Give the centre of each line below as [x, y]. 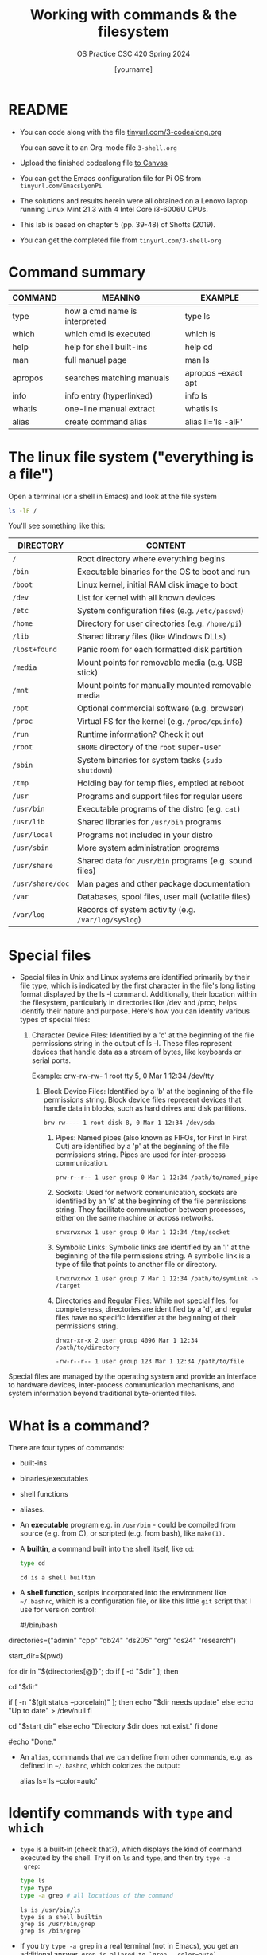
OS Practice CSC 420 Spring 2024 [133, 53]
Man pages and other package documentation [163, 884]
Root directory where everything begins [151, 559]
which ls [200, 334]
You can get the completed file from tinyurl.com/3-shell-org [120, 240]
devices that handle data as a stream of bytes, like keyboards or [136, 1052]
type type [36, 1888]
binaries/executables [54, 1479]
